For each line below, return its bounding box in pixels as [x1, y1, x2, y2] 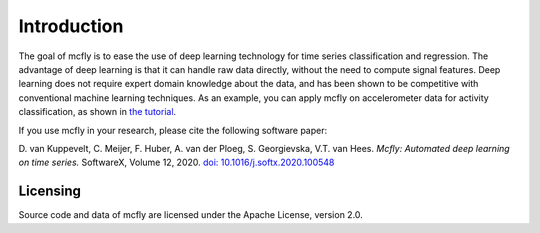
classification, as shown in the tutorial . [18, 106, 177, 118]
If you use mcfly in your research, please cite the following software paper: [18, 124, 328, 136]
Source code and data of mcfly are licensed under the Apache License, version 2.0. [18, 209, 364, 221]
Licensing [18, 183, 82, 200]
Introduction [18, 15, 124, 37]
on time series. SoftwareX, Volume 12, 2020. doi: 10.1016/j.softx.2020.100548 [18, 156, 335, 169]
